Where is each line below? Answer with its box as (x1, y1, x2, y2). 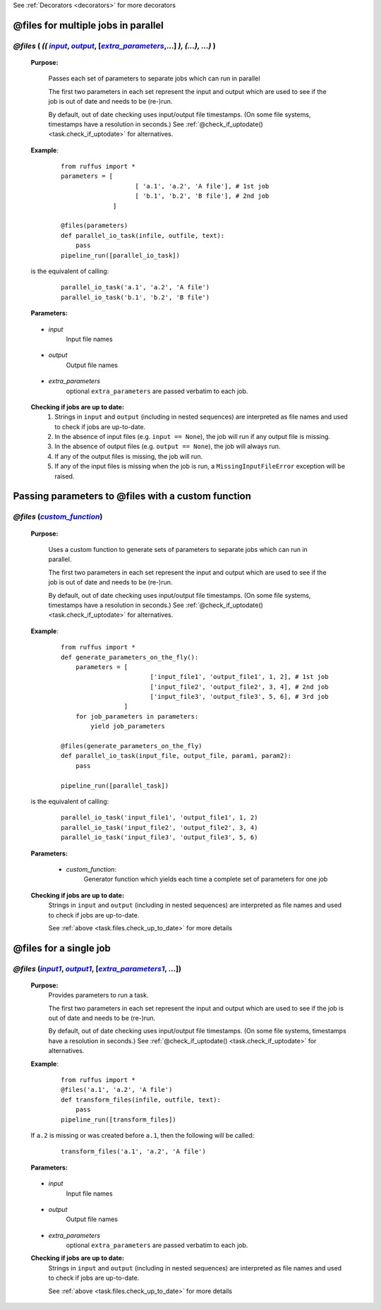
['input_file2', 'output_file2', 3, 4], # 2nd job (150, 683, 329, 691)
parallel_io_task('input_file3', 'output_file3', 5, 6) (61, 834, 258, 841)
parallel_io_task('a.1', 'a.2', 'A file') (61, 283, 210, 292)
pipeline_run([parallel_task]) (61, 781, 169, 790)
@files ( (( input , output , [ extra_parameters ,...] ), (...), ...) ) (13, 41, 216, 51)
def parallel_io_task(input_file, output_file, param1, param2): (61, 752, 292, 760)
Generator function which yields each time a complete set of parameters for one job (83, 875, 328, 884)
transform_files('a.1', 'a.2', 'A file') (61, 1148, 206, 1155)
